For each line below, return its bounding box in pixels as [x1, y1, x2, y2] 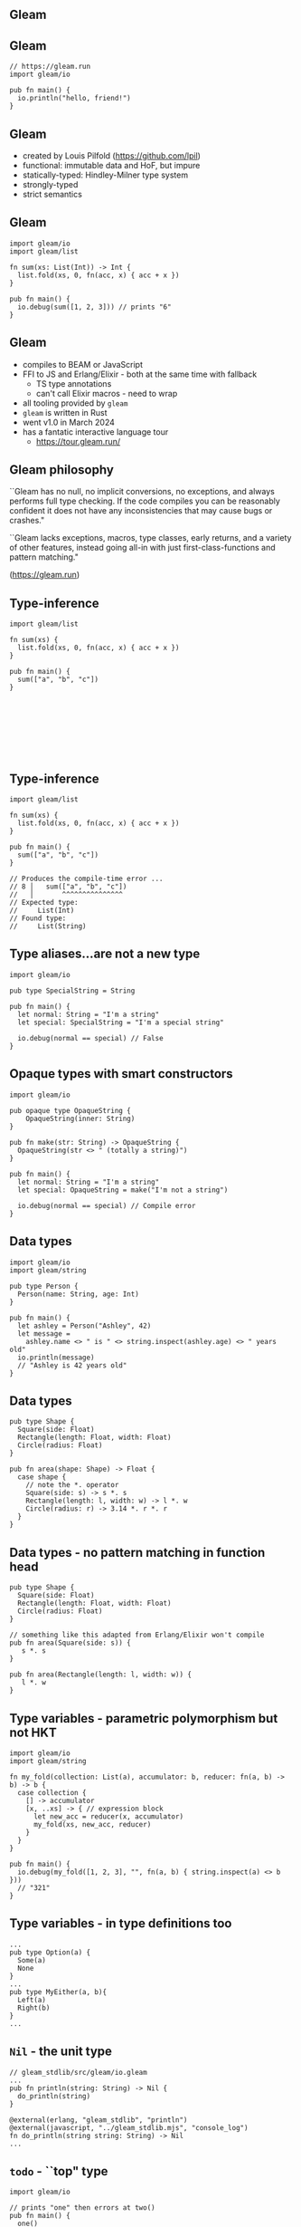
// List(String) [9, 922, 88, 931]
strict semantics [22, 189, 83, 200]
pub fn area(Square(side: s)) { [9, 1638, 131, 1647]
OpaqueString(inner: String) [25, 1114, 136, 1123]
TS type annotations [35, 378, 112, 389]
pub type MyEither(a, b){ [9, 1987, 107, 1996]
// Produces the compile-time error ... [9, 874, 165, 884]
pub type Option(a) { [9, 1947, 91, 1957]
